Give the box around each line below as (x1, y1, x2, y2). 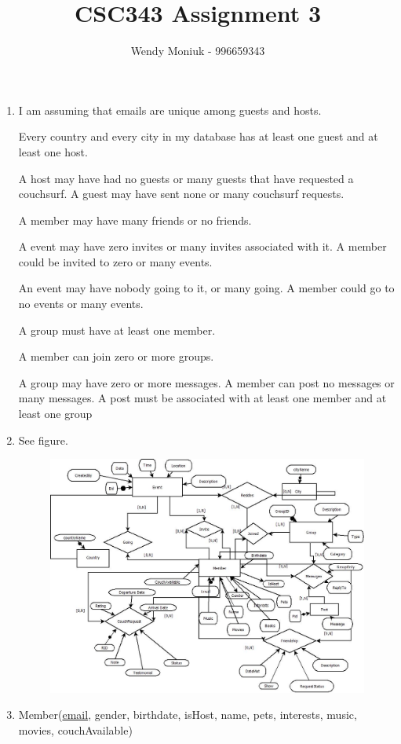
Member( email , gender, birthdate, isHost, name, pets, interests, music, (18, 706, 357, 723)
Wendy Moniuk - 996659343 (130, 42, 265, 59)
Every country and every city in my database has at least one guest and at (18, 128, 378, 145)
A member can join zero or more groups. (18, 348, 214, 365)
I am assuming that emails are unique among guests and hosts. (18, 101, 322, 118)
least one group (18, 405, 93, 422)
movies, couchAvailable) (18, 721, 133, 738)
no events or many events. (18, 295, 144, 312)
